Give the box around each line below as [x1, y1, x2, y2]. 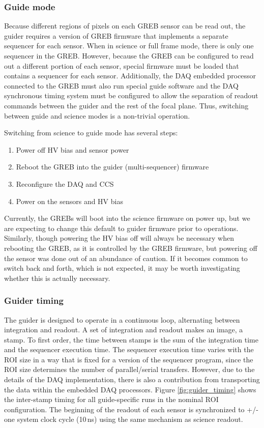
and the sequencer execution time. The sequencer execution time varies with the [4, 344, 254, 355]
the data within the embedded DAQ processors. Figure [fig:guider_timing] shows [4, 384, 256, 394]
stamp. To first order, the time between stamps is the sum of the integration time [4, 334, 258, 345]
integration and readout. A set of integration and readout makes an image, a [4, 324, 243, 335]
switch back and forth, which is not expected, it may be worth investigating [4, 263, 240, 273]
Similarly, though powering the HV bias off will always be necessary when [4, 233, 234, 243]
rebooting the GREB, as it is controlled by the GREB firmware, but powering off [4, 242, 257, 253]
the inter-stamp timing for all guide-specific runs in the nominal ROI [4, 394, 219, 405]
